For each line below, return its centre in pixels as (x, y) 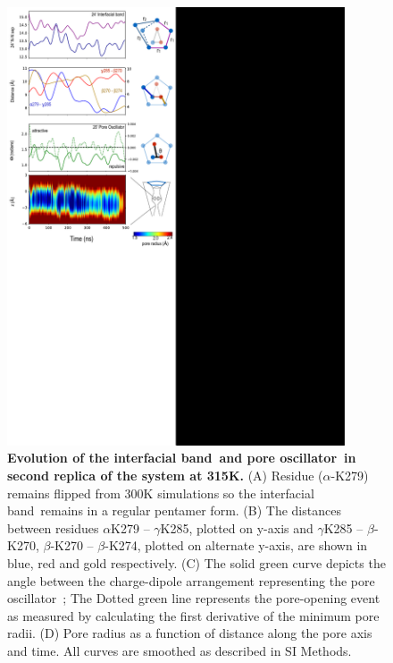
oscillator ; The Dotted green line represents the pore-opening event (194, 598)
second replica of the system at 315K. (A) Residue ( (165, 476)
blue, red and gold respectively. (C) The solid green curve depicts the (196, 563)
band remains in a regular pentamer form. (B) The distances (174, 510)
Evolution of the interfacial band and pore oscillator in (182, 458)
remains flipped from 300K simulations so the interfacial (161, 493)
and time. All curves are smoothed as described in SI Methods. (180, 650)
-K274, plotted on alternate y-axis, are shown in (236, 545)
